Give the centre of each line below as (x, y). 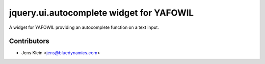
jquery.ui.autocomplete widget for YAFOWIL (101, 13)
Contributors (29, 41)
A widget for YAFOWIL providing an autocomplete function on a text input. (84, 27)
